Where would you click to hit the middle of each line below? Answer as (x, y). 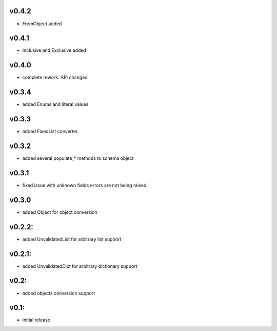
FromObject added (42, 24)
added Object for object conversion (60, 212)
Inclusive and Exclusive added (54, 50)
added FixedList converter (50, 132)
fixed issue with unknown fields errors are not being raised (84, 185)
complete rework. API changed (55, 78)
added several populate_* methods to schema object (78, 158)
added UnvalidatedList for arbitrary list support (72, 239)
